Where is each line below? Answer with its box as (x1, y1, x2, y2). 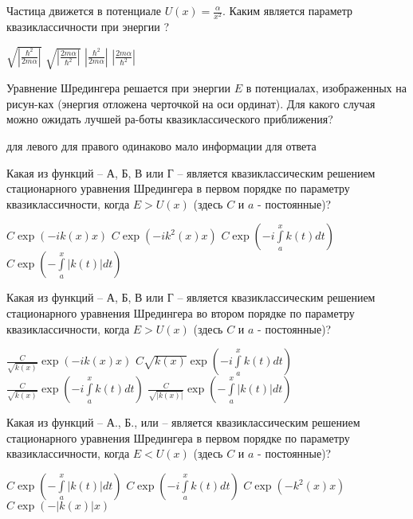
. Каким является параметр (222, 2, 353, 18)
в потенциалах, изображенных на (246, 80, 407, 96)
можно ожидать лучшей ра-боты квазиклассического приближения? (6, 111, 333, 127)
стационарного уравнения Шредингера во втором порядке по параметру (6, 305, 355, 322)
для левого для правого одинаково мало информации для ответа (6, 138, 317, 154)
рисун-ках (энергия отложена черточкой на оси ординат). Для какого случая (6, 95, 376, 111)
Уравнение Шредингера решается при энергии (6, 80, 231, 96)
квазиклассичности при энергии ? (6, 18, 170, 35)
